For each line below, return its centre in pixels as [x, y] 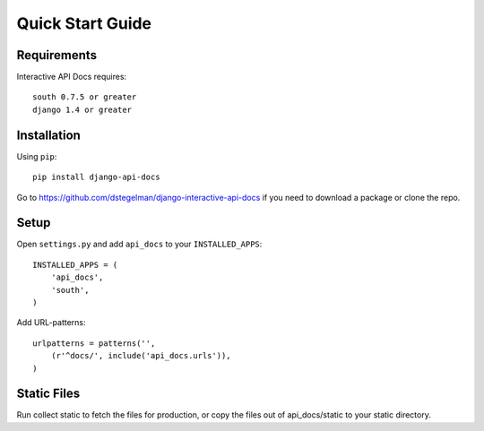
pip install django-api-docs [96, 177]
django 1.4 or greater [82, 109]
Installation [48, 135]
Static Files [48, 394]
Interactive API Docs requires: [72, 77]
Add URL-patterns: [51, 323]
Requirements [57, 55]
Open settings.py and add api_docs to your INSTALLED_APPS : [139, 244]
